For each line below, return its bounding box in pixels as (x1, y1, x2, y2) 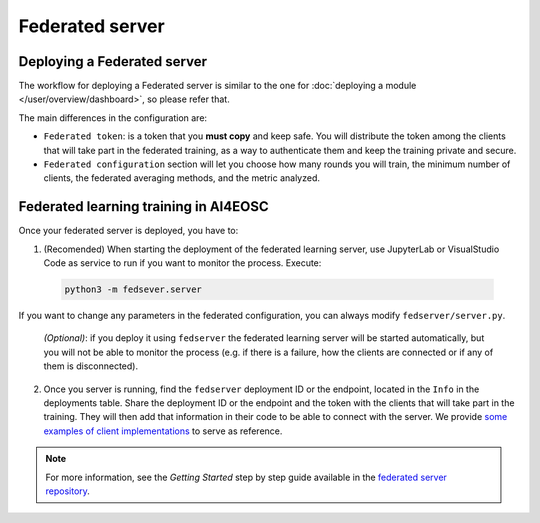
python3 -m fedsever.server (64, 284, 202, 295)
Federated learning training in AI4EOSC (18, 198, 269, 215)
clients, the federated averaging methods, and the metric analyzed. (43, 172, 320, 184)
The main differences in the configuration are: (18, 111, 208, 124)
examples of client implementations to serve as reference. (43, 425, 283, 437)
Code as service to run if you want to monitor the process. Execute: (43, 257, 322, 269)
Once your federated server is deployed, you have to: (18, 225, 239, 237)
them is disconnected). (43, 360, 139, 372)
